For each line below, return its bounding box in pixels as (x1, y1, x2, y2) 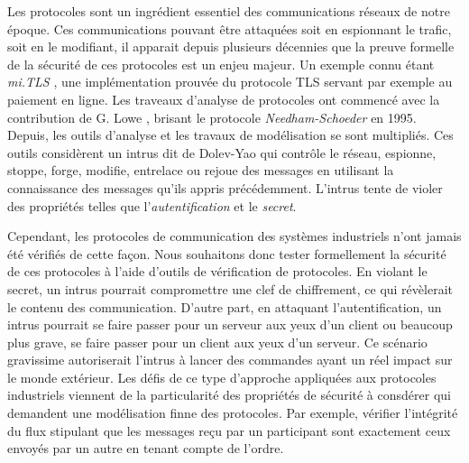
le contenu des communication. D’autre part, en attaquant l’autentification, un (7, 297, 442, 316)
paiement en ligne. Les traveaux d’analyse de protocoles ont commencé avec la (7, 89, 440, 108)
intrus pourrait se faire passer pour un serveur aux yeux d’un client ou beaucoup (7, 315, 453, 334)
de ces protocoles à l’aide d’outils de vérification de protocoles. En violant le (7, 262, 428, 281)
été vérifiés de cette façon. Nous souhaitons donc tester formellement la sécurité (7, 244, 446, 263)
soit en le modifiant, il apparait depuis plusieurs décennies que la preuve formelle (7, 37, 455, 56)
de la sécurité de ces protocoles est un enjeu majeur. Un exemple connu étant (7, 54, 435, 73)
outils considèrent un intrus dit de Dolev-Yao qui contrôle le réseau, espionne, (7, 143, 437, 162)
